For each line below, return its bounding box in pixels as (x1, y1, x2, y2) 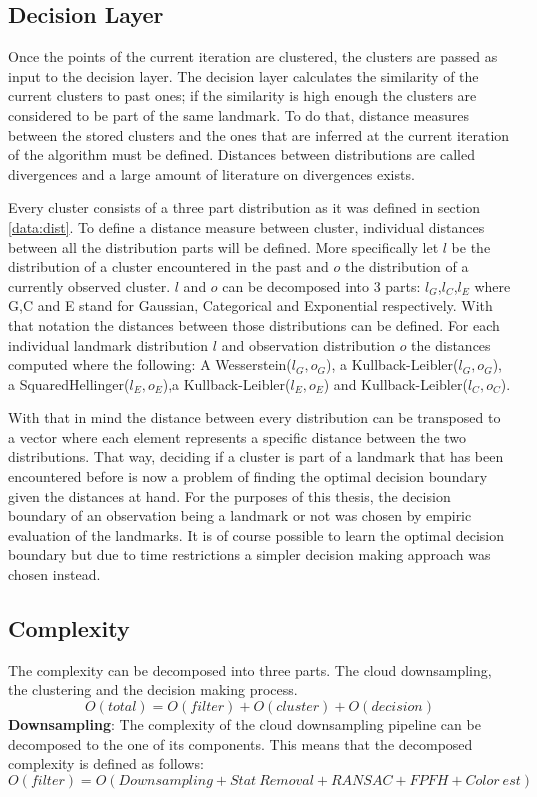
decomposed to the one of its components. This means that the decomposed (8, 733, 473, 754)
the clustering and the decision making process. (8, 679, 298, 700)
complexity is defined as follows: (8, 753, 204, 774)
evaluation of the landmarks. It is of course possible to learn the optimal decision (8, 524, 505, 545)
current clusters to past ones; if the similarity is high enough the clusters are (8, 85, 477, 106)
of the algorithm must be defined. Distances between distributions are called (8, 144, 475, 165)
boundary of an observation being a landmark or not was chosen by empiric (8, 505, 472, 526)
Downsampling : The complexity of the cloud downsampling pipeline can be (8, 714, 481, 735)
